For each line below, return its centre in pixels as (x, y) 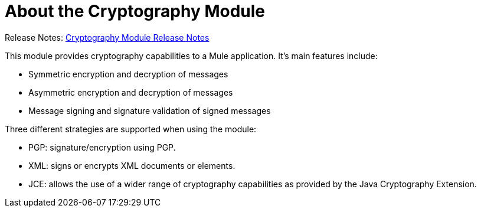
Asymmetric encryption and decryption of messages (131, 92)
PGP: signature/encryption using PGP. (102, 147)
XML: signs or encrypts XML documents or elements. (132, 165)
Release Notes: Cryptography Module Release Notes (107, 37)
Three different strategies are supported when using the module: (131, 129)
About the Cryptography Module (135, 11)
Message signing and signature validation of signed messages (150, 110)
